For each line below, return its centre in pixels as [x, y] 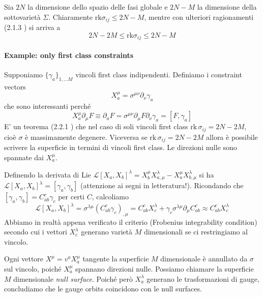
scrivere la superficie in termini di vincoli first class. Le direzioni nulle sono [121, 147]
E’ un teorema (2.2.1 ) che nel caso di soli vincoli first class [96, 126]
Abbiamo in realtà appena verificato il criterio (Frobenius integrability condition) [131, 221]
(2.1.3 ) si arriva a [32, 27]
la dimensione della [227, 7]
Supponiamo [23, 74]
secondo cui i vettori [36, 232]
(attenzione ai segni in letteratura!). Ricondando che [162, 185]
